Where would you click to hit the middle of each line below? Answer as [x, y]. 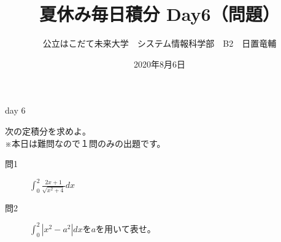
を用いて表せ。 [126, 228]
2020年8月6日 [160, 64]
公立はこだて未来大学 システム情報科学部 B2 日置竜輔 [160, 43]
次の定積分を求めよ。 [48, 131]
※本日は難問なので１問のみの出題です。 [85, 143]
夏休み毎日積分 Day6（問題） [160, 14]
